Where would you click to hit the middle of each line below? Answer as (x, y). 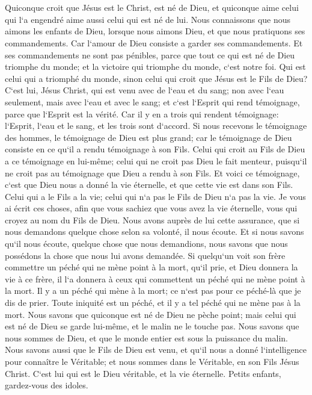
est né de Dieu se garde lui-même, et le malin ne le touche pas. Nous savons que (152, 326)
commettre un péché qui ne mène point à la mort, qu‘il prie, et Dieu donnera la (151, 267)
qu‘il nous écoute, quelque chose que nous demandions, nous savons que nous (146, 244)
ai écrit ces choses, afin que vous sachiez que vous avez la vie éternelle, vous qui (151, 208)
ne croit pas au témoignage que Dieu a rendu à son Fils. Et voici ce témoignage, (152, 173)
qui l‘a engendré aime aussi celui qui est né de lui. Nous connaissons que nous (148, 19)
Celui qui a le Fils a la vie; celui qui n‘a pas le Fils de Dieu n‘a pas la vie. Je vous (155, 196)
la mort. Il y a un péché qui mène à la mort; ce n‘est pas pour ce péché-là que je (153, 291)
